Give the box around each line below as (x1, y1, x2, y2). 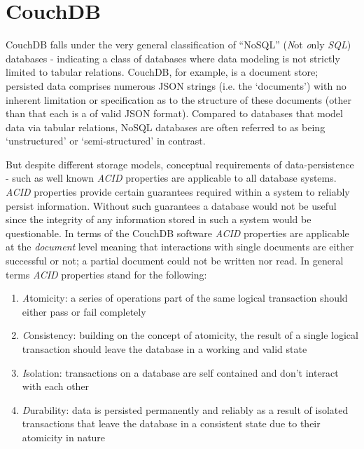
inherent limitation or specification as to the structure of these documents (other (6, 92, 352, 107)
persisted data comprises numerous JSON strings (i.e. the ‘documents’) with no (6, 78, 346, 93)
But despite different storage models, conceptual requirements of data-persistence (6, 156, 354, 171)
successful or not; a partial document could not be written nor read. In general (6, 253, 344, 268)
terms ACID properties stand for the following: (6, 267, 207, 281)
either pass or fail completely (22, 304, 146, 319)
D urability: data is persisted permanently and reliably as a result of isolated (22, 402, 349, 417)
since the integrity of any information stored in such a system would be (6, 212, 311, 227)
